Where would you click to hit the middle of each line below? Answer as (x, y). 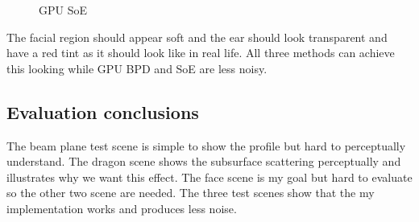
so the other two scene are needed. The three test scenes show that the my (191, 193)
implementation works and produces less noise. (122, 208)
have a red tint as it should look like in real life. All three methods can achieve (201, 53)
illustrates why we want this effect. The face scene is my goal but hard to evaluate (209, 177)
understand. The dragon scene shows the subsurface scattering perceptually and (204, 161)
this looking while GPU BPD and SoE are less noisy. (137, 68)
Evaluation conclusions (103, 111)
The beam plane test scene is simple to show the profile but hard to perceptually (206, 145)
